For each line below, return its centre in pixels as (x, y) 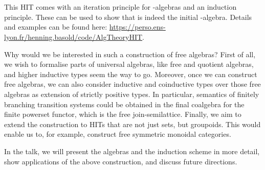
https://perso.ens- (137, 27)
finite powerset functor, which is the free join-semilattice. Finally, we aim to (123, 114)
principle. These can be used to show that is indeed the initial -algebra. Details (128, 17)
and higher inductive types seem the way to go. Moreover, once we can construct (131, 74)
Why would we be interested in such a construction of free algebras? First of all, (130, 54)
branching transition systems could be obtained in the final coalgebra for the (124, 104)
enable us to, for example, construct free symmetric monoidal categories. (118, 134)
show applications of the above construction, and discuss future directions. (121, 161)
